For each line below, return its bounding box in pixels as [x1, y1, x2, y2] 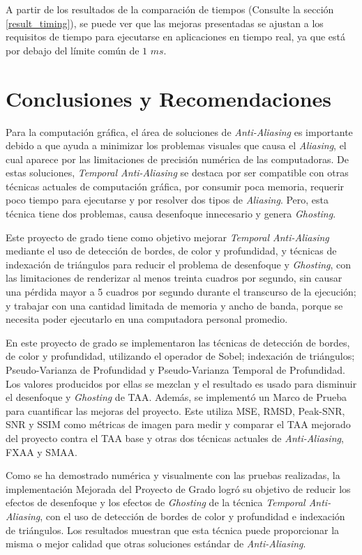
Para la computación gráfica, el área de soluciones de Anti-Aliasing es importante [6, 124, 353, 139]
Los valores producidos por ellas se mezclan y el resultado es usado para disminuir [6, 376, 357, 390]
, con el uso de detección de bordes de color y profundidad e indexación [40, 508, 345, 523]
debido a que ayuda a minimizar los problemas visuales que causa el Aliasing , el [6, 138, 347, 153]
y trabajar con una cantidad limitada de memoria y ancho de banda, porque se [6, 298, 343, 312]
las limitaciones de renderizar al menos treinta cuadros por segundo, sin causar [6, 271, 342, 285]
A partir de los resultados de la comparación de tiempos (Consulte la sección [6, 2, 334, 16]
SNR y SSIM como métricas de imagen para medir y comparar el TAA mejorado [6, 417, 351, 432]
